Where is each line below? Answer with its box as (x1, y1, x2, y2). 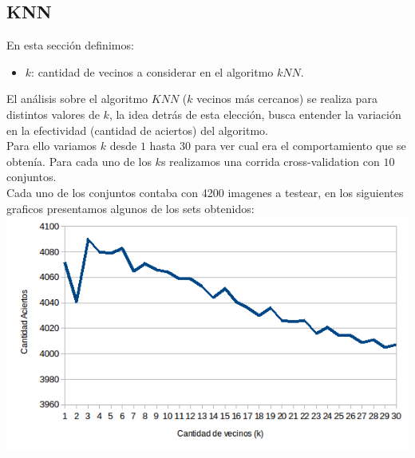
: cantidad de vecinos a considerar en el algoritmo (31, 63, 274, 80)
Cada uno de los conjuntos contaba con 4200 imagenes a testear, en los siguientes (6, 184, 404, 200)
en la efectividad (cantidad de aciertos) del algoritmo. (6, 121, 268, 138)
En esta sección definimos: (6, 37, 134, 53)
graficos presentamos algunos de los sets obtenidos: (6, 199, 255, 216)
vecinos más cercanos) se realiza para (196, 90, 377, 107)
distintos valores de (6, 105, 100, 122)
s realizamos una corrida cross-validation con (160, 152, 380, 169)
